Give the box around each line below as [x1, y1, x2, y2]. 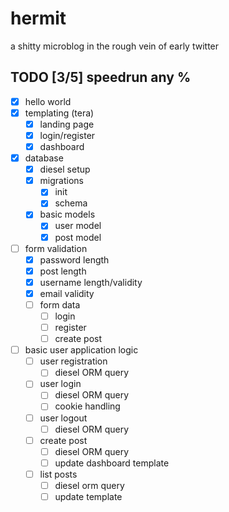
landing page [39, 118, 95, 130]
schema [54, 197, 88, 209]
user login [39, 378, 82, 390]
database [24, 152, 64, 164]
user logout [39, 412, 88, 424]
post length [39, 265, 87, 277]
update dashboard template [54, 457, 170, 469]
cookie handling [54, 400, 121, 412]
